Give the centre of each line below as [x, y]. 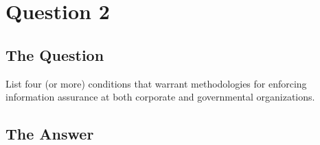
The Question [55, 54]
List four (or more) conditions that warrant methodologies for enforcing [156, 83]
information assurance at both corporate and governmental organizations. [160, 97]
